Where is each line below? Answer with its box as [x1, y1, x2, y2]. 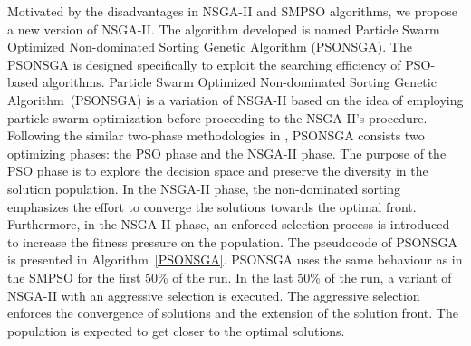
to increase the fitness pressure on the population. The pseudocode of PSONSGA [7, 232, 458, 251]
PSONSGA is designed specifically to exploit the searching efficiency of [7, 54, 401, 73]
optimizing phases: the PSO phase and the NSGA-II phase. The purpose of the [7, 143, 447, 162]
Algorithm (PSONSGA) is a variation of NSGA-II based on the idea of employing [7, 90, 464, 109]
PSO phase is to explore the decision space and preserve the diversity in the [7, 161, 428, 180]
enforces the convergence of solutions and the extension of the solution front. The [7, 303, 458, 322]
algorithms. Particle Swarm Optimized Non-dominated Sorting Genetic [42, 72, 437, 91]
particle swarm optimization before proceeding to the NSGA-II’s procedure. [7, 108, 428, 127]
